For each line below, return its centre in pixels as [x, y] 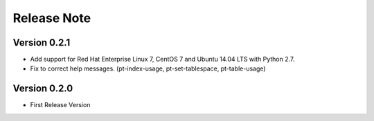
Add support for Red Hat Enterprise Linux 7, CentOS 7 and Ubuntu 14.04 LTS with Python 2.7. [162, 59]
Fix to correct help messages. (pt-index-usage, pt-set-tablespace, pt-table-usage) [148, 68]
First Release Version [60, 105]
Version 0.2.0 [43, 89]
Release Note [52, 18]
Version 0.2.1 [42, 43]
